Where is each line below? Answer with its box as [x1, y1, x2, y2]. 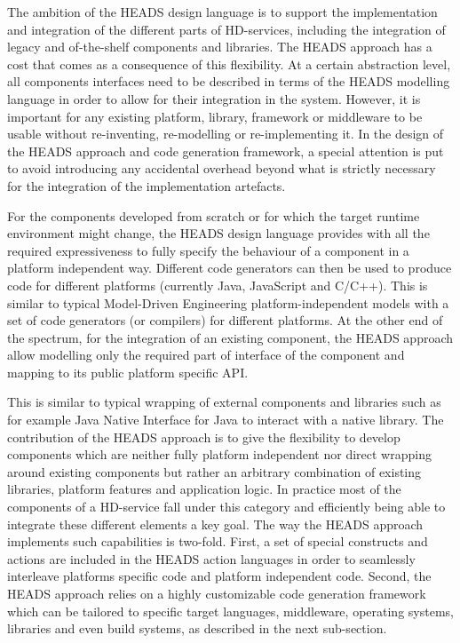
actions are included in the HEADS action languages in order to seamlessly [7, 549, 416, 568]
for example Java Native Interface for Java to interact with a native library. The [7, 410, 444, 429]
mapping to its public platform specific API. [7, 362, 249, 381]
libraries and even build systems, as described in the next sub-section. [7, 619, 387, 638]
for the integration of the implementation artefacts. [7, 176, 286, 194]
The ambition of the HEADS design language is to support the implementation [7, 3, 438, 20]
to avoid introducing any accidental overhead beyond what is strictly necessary [7, 159, 436, 178]
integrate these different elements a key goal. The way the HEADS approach [7, 514, 424, 533]
